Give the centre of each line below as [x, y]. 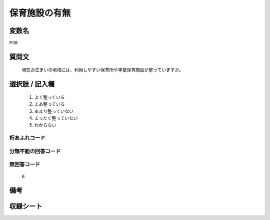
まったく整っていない [56, 118]
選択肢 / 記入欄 [32, 84]
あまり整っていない [54, 111]
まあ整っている [49, 104]
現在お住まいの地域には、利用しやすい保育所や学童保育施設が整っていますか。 [102, 70]
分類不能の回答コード [35, 151]
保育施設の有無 [40, 13]
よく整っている [49, 97]
